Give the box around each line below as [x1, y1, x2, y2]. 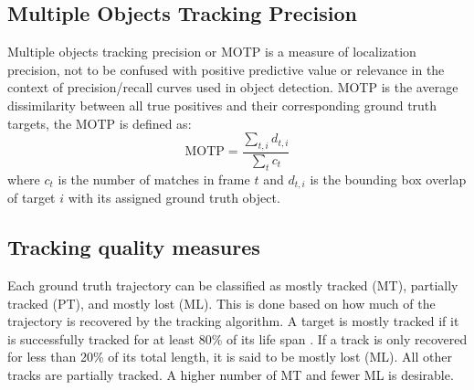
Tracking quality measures [7, 233, 260, 261]
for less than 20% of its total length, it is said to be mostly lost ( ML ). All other [7, 347, 452, 366]
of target [7, 188, 56, 207]
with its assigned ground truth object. [68, 188, 280, 207]
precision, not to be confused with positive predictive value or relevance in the [7, 59, 445, 79]
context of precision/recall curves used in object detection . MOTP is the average [7, 78, 458, 97]
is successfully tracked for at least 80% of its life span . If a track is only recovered [7, 329, 468, 348]
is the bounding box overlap [310, 169, 467, 188]
